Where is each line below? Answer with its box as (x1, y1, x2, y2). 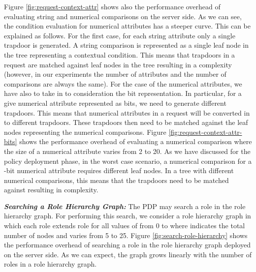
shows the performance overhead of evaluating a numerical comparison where (19, 136, 252, 147)
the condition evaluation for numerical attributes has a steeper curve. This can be (4, 21, 251, 31)
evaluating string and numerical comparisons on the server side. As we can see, (4, 11, 242, 21)
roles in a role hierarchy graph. (4, 259, 97, 269)
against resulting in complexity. (4, 184, 98, 195)
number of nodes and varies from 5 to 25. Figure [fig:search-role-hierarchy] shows (4, 230, 248, 240)
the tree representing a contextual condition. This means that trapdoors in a (4, 49, 235, 60)
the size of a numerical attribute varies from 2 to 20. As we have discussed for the (4, 146, 251, 156)
